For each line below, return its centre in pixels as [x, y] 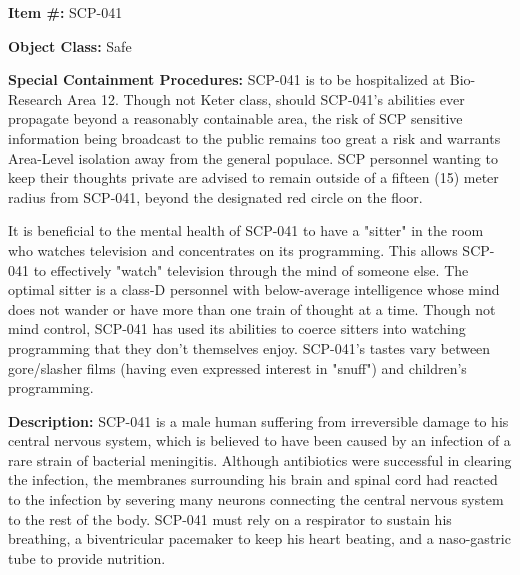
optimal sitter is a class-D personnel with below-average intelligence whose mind [254, 289]
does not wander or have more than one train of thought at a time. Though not [252, 308]
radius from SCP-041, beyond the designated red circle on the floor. [215, 196]
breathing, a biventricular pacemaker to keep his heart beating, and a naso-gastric [259, 538]
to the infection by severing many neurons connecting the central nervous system [256, 499]
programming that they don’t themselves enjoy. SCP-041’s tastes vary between [249, 347]
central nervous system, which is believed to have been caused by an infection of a [259, 440]
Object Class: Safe [70, 45]
